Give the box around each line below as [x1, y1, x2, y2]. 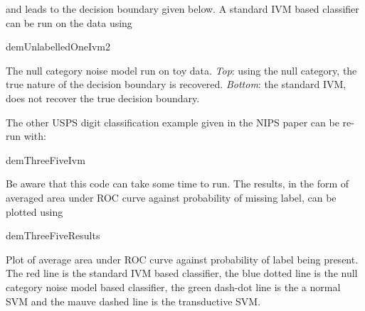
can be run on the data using [6, 15, 132, 30]
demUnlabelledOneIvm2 [6, 39, 111, 54]
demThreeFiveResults [6, 228, 100, 243]
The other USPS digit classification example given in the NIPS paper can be [6, 114, 339, 129]
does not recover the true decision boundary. [6, 90, 200, 105]
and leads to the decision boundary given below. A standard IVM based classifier [6, 1, 359, 16]
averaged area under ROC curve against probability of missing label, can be [6, 190, 337, 204]
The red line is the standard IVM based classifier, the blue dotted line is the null [6, 266, 358, 280]
